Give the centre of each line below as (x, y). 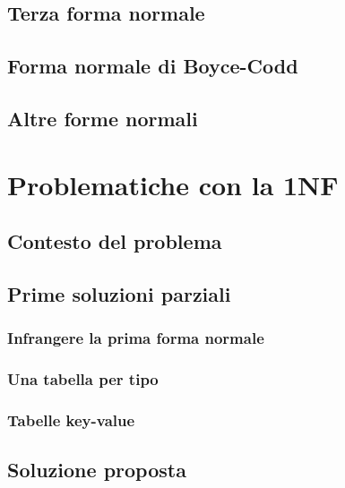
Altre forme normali (103, 118)
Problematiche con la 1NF (173, 184)
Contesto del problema (115, 241)
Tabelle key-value (71, 420)
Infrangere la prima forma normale (136, 338)
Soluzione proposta (97, 470)
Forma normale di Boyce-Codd (153, 66)
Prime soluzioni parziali (119, 293)
